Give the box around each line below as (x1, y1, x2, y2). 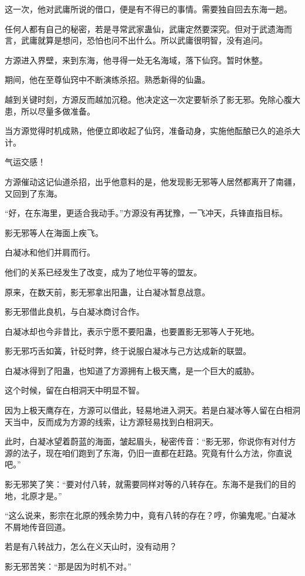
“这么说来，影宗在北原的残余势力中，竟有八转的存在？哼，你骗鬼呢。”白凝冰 (5, 509, 296, 521)
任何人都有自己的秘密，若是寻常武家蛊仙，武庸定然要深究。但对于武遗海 (5, 22, 284, 35)
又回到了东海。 (5, 187, 62, 199)
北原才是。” (21, 489, 62, 501)
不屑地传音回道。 (5, 520, 70, 533)
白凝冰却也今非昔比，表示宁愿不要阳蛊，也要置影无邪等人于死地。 (5, 325, 259, 337)
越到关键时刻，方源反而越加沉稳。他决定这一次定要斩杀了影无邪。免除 (5, 93, 276, 105)
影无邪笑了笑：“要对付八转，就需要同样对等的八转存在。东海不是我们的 (5, 478, 280, 490)
